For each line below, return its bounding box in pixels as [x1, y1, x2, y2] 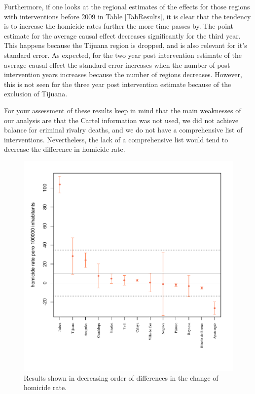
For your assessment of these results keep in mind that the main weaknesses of [4, 105, 241, 115]
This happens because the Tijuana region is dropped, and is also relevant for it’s [4, 40, 247, 50]
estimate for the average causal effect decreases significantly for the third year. [4, 30, 241, 41]
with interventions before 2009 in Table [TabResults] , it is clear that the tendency [4, 11, 251, 21]
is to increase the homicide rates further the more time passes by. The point [4, 21, 233, 31]
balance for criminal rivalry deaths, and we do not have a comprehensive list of [4, 125, 243, 135]
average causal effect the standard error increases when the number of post [4, 59, 230, 70]
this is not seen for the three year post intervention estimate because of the [4, 79, 231, 89]
